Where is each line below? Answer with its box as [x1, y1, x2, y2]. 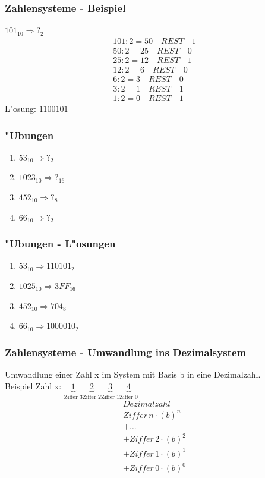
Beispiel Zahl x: [5, 379, 62, 392]
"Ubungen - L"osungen [5, 236, 116, 251]
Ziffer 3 [64, 394, 83, 400]
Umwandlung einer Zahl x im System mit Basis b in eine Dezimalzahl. [5, 368, 261, 380]
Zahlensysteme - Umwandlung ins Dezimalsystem [5, 344, 247, 359]
